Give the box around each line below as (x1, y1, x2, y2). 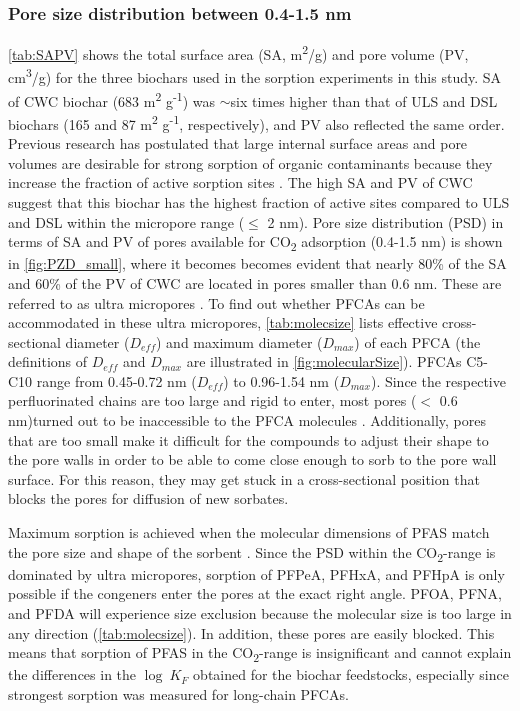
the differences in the (8, 664, 137, 685)
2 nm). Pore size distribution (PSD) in (267, 211, 504, 232)
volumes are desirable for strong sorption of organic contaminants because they (8, 152, 493, 173)
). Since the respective (370, 370, 506, 391)
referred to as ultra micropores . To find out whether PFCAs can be (8, 292, 425, 313)
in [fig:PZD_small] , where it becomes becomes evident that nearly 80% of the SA (8, 253, 507, 274)
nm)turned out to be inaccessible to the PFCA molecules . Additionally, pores (8, 410, 486, 431)
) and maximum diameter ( (156, 331, 323, 352)
